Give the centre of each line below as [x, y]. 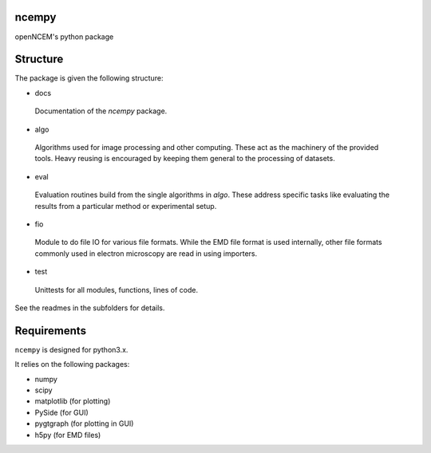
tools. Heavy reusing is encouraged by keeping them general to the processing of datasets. [185, 159]
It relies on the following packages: [72, 364]
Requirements [51, 331]
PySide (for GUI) [62, 412]
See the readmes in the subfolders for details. [90, 308]
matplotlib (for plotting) [73, 401]
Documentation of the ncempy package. [101, 111]
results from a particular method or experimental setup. [126, 206]
